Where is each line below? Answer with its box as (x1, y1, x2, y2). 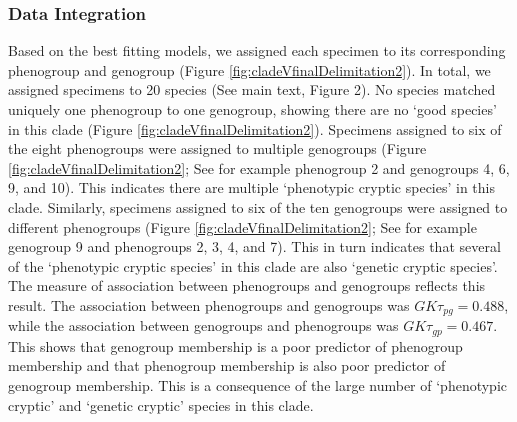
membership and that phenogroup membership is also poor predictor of (8, 355, 446, 376)
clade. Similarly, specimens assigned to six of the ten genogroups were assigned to (8, 196, 508, 217)
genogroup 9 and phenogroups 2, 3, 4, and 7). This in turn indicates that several (8, 236, 501, 257)
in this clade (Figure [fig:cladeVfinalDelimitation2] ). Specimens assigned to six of (8, 118, 502, 139)
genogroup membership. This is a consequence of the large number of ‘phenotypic (8, 375, 508, 396)
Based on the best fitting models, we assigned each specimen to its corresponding (8, 40, 506, 61)
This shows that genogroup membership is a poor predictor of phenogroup (8, 335, 463, 356)
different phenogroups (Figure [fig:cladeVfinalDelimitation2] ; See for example (8, 216, 477, 237)
